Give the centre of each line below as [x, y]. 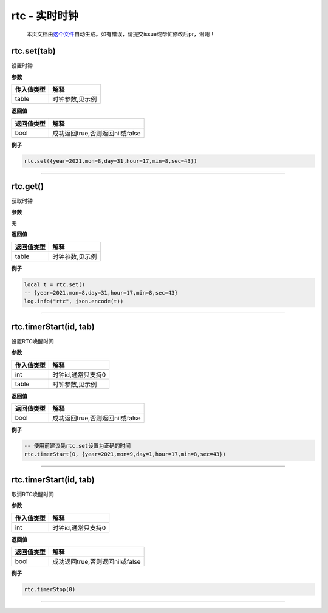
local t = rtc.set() [54, 284]
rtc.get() [28, 186]
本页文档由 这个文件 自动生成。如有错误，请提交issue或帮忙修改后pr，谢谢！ [121, 34]
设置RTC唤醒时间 [32, 341]
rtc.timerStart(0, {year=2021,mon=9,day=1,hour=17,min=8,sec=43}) [125, 454]
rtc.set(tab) [33, 51]
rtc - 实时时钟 [45, 16]
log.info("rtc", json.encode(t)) [74, 301]
